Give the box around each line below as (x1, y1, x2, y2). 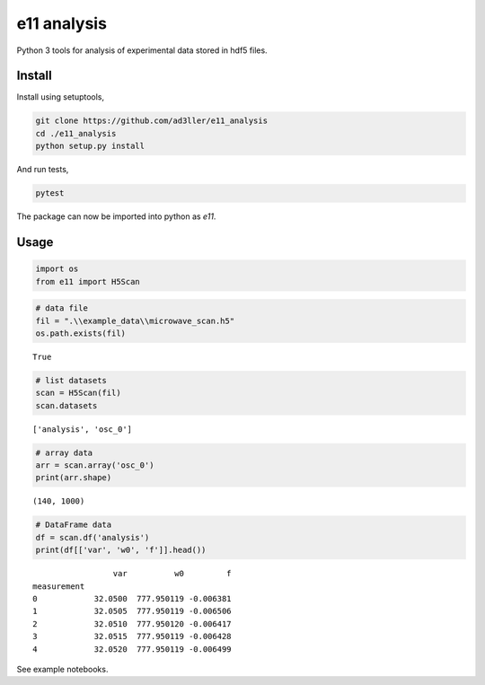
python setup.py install (35, 141, 145, 152)
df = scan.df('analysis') (35, 532, 150, 542)
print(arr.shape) (35, 472, 112, 483)
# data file (35, 303, 89, 313)
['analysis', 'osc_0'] (32, 424, 133, 435)
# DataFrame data (35, 520, 112, 530)
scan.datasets (35, 400, 98, 410)
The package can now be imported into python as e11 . (16, 211, 216, 222)
